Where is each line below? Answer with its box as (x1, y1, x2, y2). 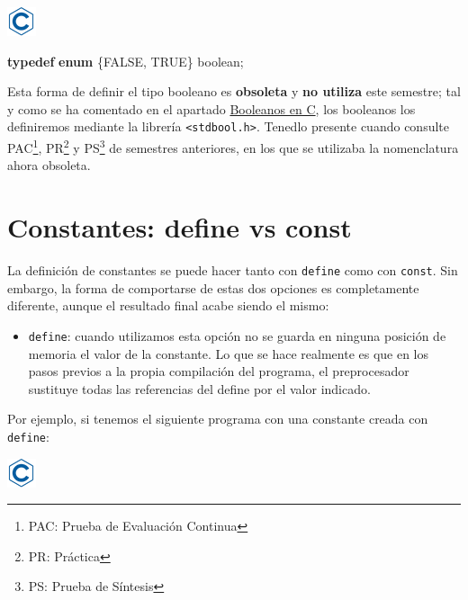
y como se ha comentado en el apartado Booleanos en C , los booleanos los (7, 99, 416, 118)
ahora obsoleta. (7, 156, 91, 175)
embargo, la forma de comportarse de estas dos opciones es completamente (7, 278, 419, 297)
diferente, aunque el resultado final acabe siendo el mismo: (7, 296, 329, 315)
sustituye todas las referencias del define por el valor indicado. (28, 379, 371, 398)
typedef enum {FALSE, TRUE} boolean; (7, 51, 244, 70)
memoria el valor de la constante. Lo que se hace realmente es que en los (28, 344, 429, 363)
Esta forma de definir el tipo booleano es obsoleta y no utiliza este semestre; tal (7, 82, 461, 101)
